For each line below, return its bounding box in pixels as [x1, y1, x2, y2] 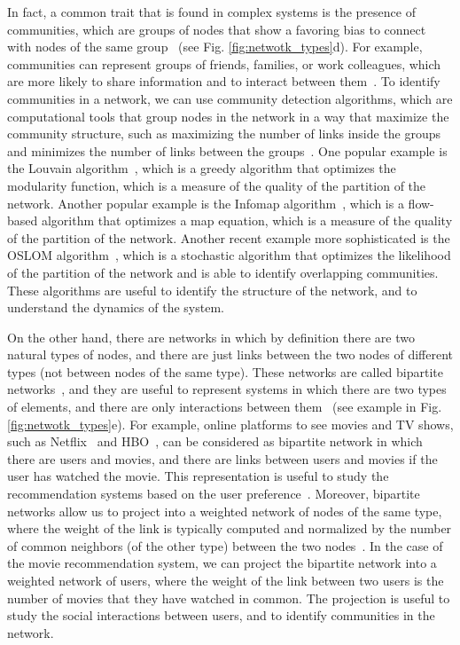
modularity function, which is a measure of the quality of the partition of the [7, 176, 426, 194]
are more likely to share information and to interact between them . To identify [7, 72, 441, 90]
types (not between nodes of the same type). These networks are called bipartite [7, 362, 444, 381]
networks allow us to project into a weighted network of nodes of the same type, [7, 501, 442, 520]
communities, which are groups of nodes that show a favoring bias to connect [7, 20, 426, 38]
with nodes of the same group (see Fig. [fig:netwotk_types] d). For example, [7, 37, 423, 56]
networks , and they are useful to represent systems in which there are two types [7, 380, 447, 398]
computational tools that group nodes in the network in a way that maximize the [7, 106, 449, 125]
